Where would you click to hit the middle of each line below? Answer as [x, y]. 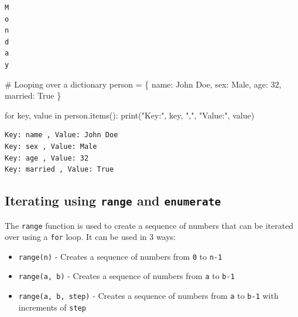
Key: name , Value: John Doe [61, 135]
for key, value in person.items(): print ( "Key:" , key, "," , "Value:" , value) [130, 115]
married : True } [33, 95]
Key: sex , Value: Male [51, 146]
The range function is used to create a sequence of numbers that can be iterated [149, 225]
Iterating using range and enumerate [113, 201]
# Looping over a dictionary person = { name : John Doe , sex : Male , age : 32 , [143, 84]
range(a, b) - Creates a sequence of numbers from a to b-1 [126, 276]
